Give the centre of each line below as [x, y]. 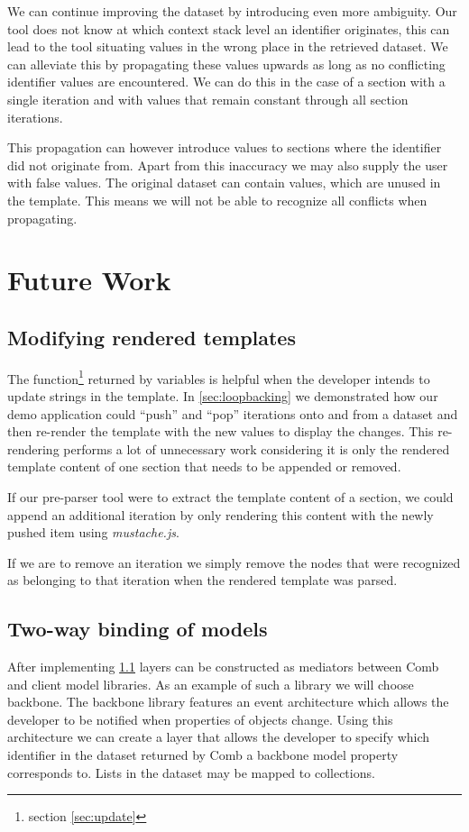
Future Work [89, 280]
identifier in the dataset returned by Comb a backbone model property [203, 755]
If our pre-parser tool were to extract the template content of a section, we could [230, 496]
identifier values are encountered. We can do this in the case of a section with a [226, 82]
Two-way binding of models [138, 629]
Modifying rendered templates [152, 337]
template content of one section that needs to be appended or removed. [204, 466]
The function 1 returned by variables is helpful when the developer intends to [219, 377]
